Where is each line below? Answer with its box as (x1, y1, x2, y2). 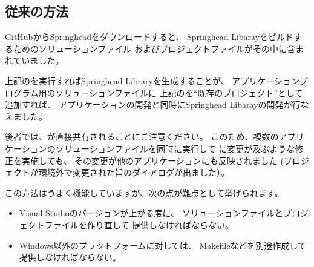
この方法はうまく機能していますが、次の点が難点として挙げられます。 (5, 186, 283, 199)
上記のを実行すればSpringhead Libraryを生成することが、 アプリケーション (5, 74, 299, 87)
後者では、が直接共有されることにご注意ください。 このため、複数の (5, 130, 279, 143)
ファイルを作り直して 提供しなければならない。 (44, 218, 234, 231)
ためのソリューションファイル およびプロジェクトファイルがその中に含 (13, 42, 295, 54)
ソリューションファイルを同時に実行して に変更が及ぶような (55, 142, 295, 154)
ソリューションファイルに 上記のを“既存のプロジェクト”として (55, 86, 303, 99)
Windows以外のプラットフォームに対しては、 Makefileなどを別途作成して (19, 239, 306, 251)
